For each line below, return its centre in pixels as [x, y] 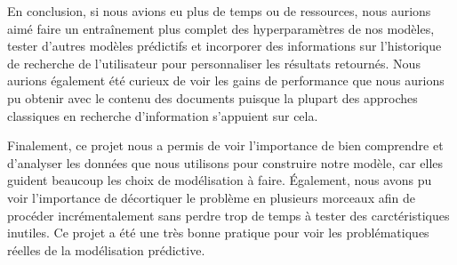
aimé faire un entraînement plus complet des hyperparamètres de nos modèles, [221, 28]
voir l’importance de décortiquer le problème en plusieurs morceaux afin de [211, 197]
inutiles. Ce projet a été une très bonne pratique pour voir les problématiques [218, 233]
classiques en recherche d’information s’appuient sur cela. [163, 115]
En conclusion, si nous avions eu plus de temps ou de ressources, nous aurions [219, 11]
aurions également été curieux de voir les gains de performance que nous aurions [226, 80]
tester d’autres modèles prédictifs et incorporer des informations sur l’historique [224, 46]
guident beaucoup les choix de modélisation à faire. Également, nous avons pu [220, 180]
